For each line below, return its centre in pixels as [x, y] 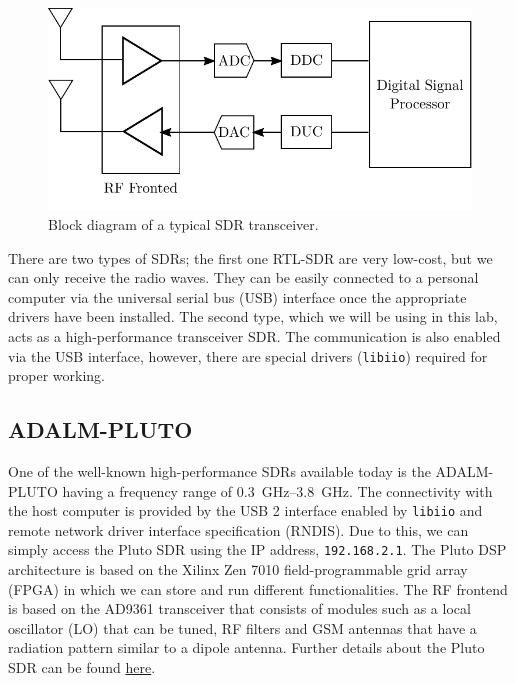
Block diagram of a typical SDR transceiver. [183, 223]
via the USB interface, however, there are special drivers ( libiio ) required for [248, 355]
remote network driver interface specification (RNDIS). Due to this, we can [238, 529]
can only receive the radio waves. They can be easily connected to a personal [243, 277]
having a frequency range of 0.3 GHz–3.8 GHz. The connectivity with [277, 490]
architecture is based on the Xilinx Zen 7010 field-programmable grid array [238, 569]
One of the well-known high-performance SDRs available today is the [219, 471]
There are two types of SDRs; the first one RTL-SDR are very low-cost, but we [250, 257]
